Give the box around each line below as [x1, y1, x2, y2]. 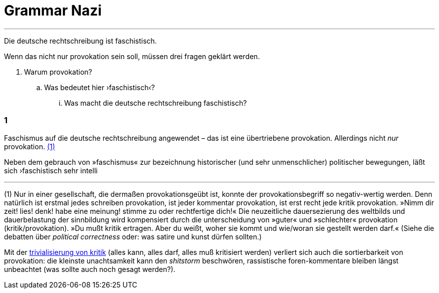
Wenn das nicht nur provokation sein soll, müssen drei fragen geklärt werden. [4, 52, 260, 61]
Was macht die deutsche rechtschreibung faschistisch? [64, 98, 247, 107]
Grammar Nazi [4, 2, 102, 19]
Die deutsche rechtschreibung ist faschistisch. [4, 36, 157, 45]
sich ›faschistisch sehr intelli [4, 166, 98, 175]
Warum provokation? [24, 67, 92, 76]
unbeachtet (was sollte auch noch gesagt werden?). [4, 264, 175, 273]
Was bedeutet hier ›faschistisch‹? [44, 83, 155, 92]
